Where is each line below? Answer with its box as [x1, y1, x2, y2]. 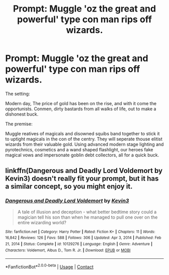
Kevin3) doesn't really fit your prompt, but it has [5, 174, 159, 183]
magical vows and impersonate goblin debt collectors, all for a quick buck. [5, 152, 159, 158]
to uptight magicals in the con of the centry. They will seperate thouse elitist [5, 136, 162, 142]
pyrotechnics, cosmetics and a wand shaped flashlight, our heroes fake [5, 146, 153, 152]
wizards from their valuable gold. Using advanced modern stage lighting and [5, 141, 164, 147]
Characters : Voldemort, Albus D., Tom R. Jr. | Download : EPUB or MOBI [5, 247, 131, 253]
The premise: [5, 121, 33, 127]
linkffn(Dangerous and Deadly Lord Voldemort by [5, 166, 162, 175]
